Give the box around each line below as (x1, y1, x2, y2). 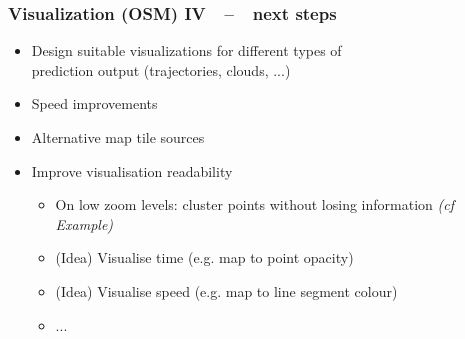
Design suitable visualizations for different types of (31, 40, 342, 61)
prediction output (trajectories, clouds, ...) (31, 59, 291, 80)
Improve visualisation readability (31, 160, 233, 181)
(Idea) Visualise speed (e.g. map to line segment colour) (55, 280, 398, 301)
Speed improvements (31, 93, 158, 114)
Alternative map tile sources (31, 127, 205, 147)
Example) (55, 213, 114, 234)
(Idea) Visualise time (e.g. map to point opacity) (55, 247, 354, 268)
